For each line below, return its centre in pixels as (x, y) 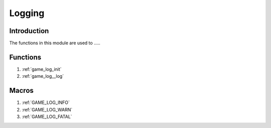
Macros (21, 91)
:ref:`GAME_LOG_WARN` (47, 109)
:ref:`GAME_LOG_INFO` (46, 102)
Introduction (29, 31)
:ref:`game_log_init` (42, 69)
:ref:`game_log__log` (43, 76)
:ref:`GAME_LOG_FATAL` (47, 117)
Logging (27, 13)
